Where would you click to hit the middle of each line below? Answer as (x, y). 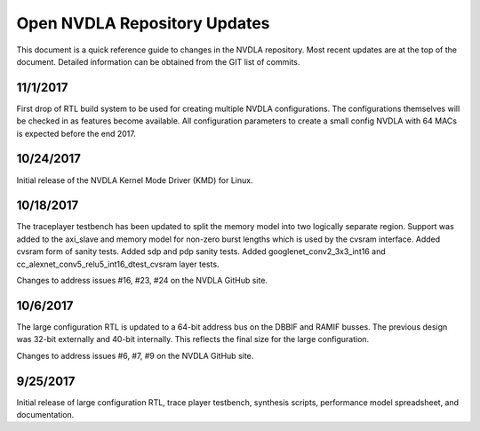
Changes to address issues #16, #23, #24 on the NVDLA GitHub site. (142, 280)
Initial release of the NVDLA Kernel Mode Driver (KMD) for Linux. (135, 180)
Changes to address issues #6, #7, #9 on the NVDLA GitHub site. (135, 355)
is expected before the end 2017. (76, 133)
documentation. (45, 414)
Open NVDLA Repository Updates (143, 23)
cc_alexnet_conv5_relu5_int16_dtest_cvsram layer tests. (118, 264)
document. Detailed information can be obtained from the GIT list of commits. (158, 61)
